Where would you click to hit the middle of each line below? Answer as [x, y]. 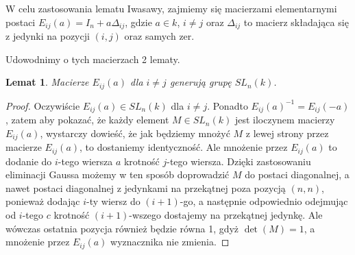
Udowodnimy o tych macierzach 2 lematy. [93, 59]
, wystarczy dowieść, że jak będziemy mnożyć [135, 133]
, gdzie [138, 22]
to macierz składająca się [296, 22]
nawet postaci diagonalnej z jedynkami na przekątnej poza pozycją [146, 187]
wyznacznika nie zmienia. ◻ [170, 242]
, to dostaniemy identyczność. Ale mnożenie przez [184, 147]
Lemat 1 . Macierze [47, 82]
